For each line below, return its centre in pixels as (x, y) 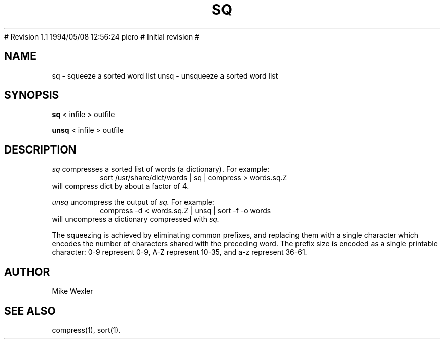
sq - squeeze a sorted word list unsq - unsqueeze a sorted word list (165, 75)
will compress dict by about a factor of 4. (120, 186)
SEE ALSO (30, 311)
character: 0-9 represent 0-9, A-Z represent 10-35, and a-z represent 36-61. (179, 252)
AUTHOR (27, 272)
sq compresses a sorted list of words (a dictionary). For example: (161, 169)
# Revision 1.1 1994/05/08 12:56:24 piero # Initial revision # (102, 36)
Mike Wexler (72, 291)
